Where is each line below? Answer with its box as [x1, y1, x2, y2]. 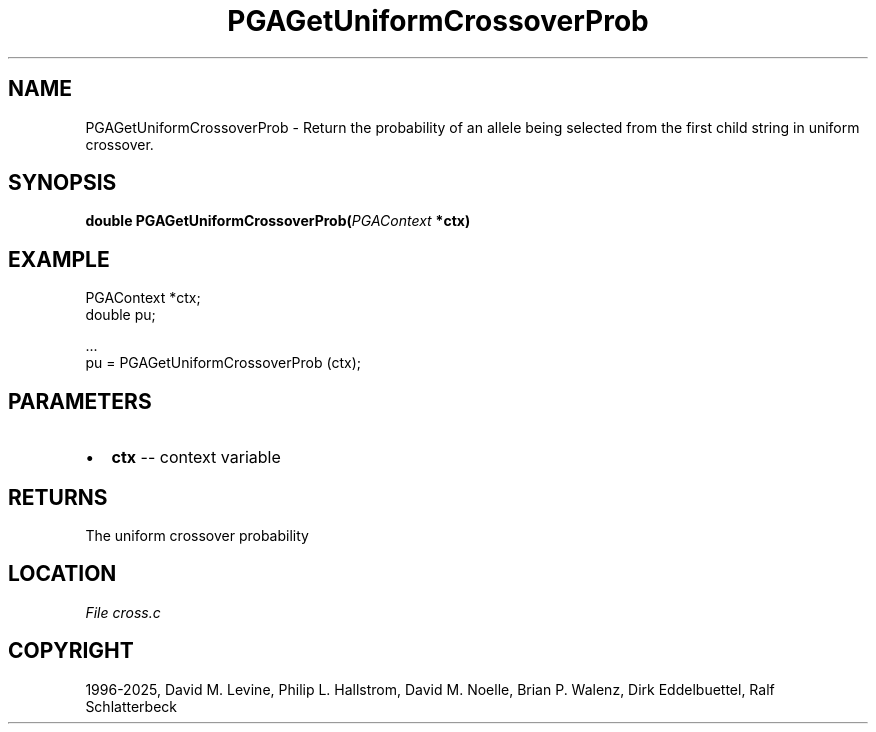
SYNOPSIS [8, 170, 117, 196]
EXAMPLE [8, 246, 110, 272]
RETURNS [8, 484, 108, 510]
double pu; [85, 306, 156, 324]
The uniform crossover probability [85, 526, 309, 544]
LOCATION [8, 561, 117, 587]
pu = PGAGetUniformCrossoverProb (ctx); [85, 354, 362, 372]
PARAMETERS [8, 388, 152, 414]
